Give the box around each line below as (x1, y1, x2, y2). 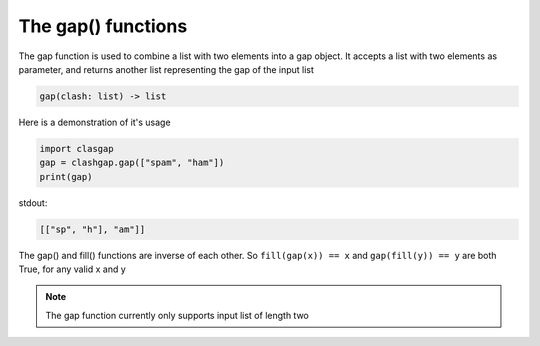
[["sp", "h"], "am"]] (39, 223, 146, 235)
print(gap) (39, 171, 93, 182)
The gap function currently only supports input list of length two (45, 309, 309, 321)
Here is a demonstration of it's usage (18, 116, 171, 128)
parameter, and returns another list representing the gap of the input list (18, 63, 315, 75)
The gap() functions (18, 15, 188, 37)
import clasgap (39, 143, 114, 154)
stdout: (18, 196, 48, 209)
